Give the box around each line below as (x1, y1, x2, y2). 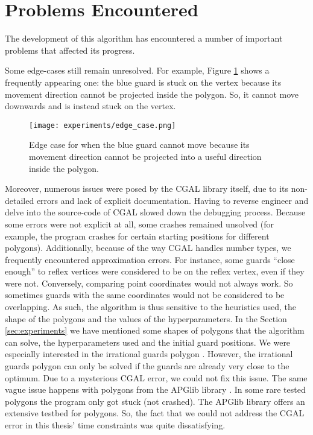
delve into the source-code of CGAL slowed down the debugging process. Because (5, 206, 306, 218)
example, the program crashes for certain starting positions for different (5, 229, 270, 242)
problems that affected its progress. (5, 43, 135, 56)
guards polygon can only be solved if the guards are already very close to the (5, 360, 289, 372)
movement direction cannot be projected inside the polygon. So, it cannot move (5, 87, 299, 100)
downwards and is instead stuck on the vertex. (5, 100, 176, 112)
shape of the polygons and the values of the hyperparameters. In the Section (5, 312, 287, 325)
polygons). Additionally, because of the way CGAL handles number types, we (5, 241, 291, 254)
